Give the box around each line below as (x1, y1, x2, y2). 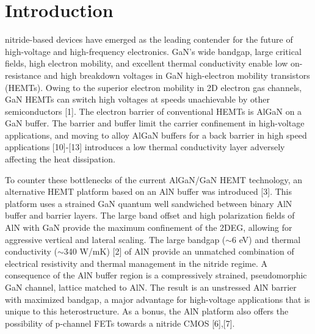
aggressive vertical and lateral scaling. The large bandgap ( (5, 233, 226, 245)
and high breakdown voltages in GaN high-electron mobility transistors (43, 68, 310, 81)
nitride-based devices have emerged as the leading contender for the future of (5, 33, 293, 46)
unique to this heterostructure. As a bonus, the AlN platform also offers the (5, 305, 289, 318)
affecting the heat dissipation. (5, 153, 115, 165)
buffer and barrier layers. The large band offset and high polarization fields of (5, 209, 295, 222)
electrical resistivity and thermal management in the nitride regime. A (5, 256, 268, 269)
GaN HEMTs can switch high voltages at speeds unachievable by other (5, 93, 270, 106)
